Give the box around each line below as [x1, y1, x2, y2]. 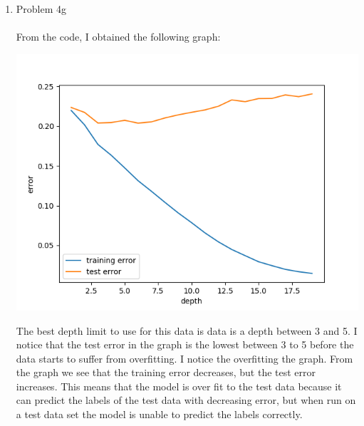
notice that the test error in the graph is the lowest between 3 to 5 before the [16, 337, 354, 352]
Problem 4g [16, 1, 67, 16]
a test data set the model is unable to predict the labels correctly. [16, 407, 303, 422]
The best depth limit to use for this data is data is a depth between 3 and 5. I [16, 323, 358, 338]
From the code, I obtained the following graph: [16, 29, 221, 44]
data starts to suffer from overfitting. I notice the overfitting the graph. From [16, 350, 353, 365]
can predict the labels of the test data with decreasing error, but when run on [16, 393, 356, 407]
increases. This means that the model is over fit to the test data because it [16, 378, 342, 393]
